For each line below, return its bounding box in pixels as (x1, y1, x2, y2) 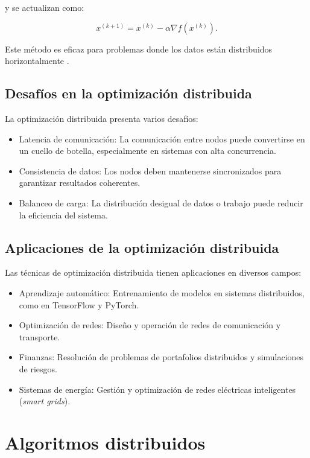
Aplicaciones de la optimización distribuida (5, 238, 279, 256)
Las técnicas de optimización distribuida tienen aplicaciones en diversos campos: (5, 266, 302, 279)
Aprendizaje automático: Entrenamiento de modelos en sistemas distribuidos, (19, 286, 305, 299)
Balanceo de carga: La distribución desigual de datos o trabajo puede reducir (19, 196, 303, 209)
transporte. (19, 330, 60, 343)
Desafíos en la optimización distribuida (5, 84, 252, 103)
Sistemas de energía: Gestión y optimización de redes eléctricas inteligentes (19, 383, 296, 395)
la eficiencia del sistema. (19, 208, 108, 221)
